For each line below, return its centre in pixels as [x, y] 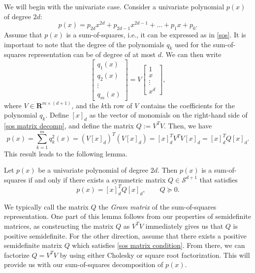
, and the [85, 105]
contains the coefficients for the [188, 105]
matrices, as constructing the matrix [59, 226]
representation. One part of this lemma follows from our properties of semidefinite [127, 216]
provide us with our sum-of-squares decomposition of [84, 264]
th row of [118, 105]
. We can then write [191, 54]
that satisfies [219, 179]
